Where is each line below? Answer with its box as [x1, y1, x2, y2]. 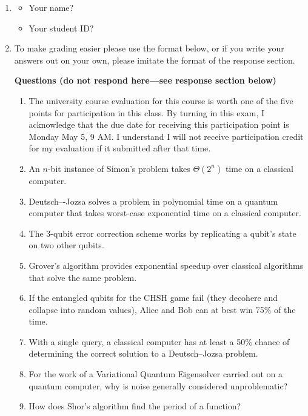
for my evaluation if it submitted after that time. [28, 142, 211, 154]
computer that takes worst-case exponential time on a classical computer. [28, 206, 301, 219]
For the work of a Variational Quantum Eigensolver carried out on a [28, 368, 283, 380]
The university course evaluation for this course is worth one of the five [28, 94, 293, 107]
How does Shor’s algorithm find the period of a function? [28, 400, 241, 412]
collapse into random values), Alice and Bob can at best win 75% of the [28, 303, 296, 315]
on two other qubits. [28, 239, 104, 251]
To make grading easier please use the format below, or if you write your [14, 42, 284, 54]
